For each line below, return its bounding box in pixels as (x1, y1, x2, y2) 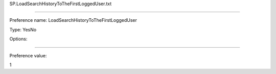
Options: (9, 36, 28, 42)
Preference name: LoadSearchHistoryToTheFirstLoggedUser (9, 17, 137, 23)
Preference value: (9, 52, 47, 58)
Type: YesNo (9, 26, 37, 32)
